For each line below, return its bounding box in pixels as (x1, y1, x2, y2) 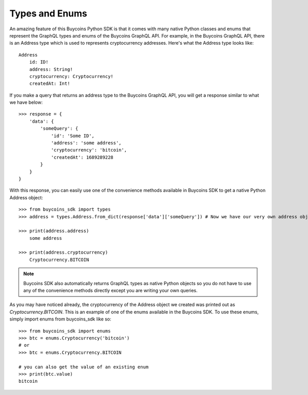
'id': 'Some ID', (51, 133, 95, 139)
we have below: (9, 99, 43, 105)
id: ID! (29, 59, 49, 65)
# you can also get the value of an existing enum (18, 364, 149, 370)
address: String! (29, 66, 73, 72)
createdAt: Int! (29, 81, 70, 87)
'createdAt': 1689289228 (51, 154, 114, 160)
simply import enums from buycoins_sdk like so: (9, 316, 111, 322)
